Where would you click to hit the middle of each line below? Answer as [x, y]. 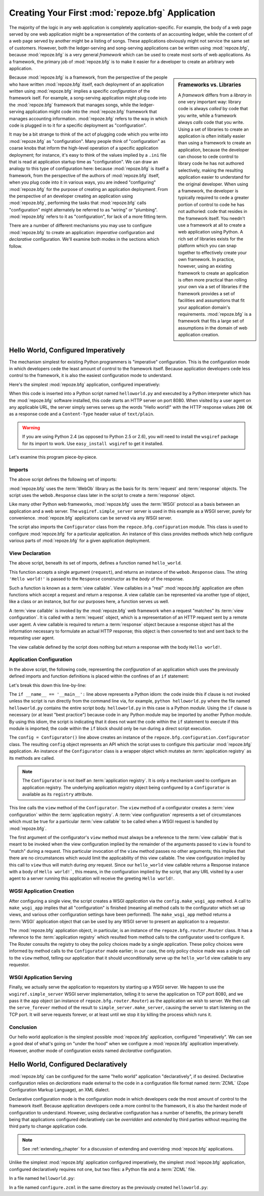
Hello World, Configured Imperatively [67, 350]
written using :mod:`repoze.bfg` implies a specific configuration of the [79, 91]
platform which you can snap [207, 246]
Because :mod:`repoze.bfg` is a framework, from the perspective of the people [88, 77]
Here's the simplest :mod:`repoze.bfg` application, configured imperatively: [85, 384]
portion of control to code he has [211, 204]
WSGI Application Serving [41, 977]
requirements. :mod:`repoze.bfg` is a [215, 314]
